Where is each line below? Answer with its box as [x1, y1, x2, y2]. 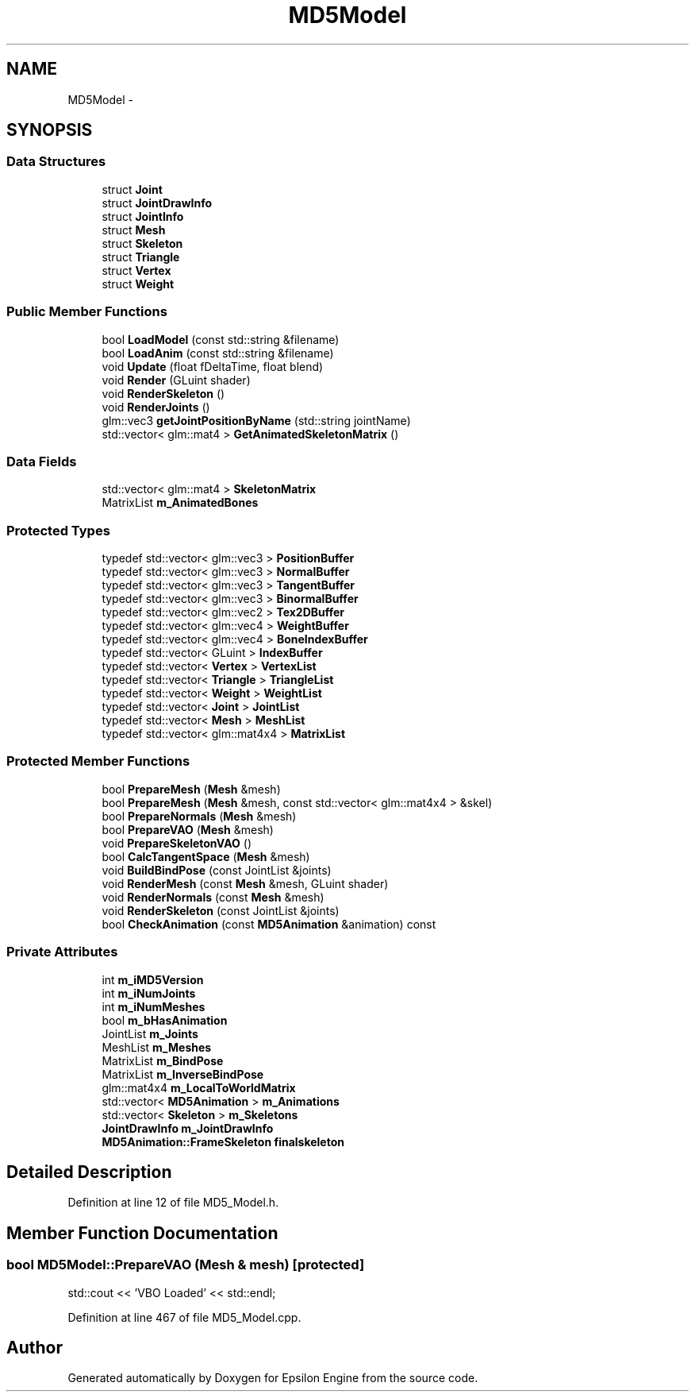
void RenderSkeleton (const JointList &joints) [102, 903, 340, 917]
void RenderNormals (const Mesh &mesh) [102, 890, 324, 904]
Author [6, 1338, 63, 1358]
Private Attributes [6, 944, 118, 960]
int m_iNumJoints [102, 986, 196, 1000]
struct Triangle [102, 249, 180, 264]
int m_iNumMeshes [102, 999, 205, 1014]
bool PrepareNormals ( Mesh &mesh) [102, 809, 297, 823]
